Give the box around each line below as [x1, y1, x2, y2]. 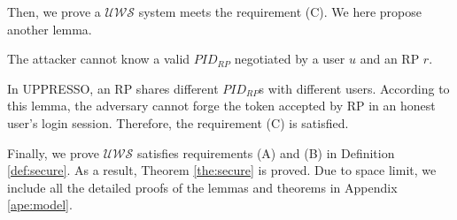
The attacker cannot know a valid [7, 49, 190, 68]
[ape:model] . [7, 195, 73, 214]
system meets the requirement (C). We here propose [138, 3, 422, 20]
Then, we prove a [7, 3, 101, 20]
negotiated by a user [234, 49, 345, 68]
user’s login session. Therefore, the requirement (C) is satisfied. [7, 113, 349, 132]
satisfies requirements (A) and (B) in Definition [136, 143, 395, 162]
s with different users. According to [259, 79, 450, 97]
